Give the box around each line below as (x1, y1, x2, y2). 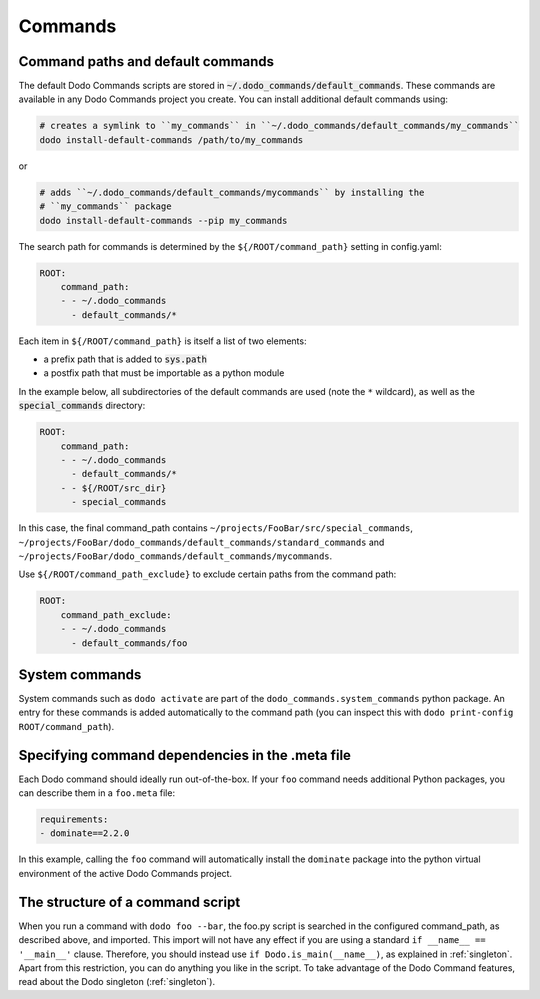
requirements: (39, 814, 109, 825)
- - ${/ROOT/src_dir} (60, 482, 167, 494)
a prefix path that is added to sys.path (43, 353, 207, 365)
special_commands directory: (18, 400, 146, 412)
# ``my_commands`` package (39, 201, 172, 212)
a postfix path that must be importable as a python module (43, 367, 285, 379)
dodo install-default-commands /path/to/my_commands (39, 134, 304, 145)
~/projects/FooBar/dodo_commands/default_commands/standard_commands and (18, 536, 385, 548)
